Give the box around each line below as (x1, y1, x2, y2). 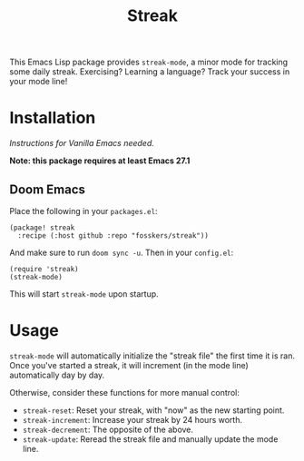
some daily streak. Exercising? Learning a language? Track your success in (9, 66, 290, 77)
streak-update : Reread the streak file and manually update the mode (22, 433, 279, 445)
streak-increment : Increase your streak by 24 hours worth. (22, 414, 243, 425)
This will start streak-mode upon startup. (9, 288, 159, 299)
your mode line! (9, 76, 68, 87)
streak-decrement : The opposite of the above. (22, 424, 193, 435)
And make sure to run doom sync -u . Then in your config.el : (9, 247, 234, 258)
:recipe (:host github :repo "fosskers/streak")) (17, 230, 209, 240)
